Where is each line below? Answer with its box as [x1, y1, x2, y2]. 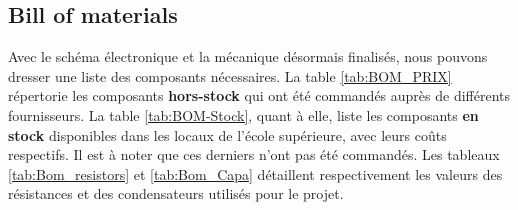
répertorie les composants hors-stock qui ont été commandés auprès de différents [8, 85, 511, 106]
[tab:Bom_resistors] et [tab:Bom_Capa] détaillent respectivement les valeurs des [8, 163, 503, 184]
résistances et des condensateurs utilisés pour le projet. [8, 183, 344, 204]
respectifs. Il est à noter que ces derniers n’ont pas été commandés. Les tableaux [8, 144, 500, 165]
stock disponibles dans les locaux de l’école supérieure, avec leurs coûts [8, 124, 447, 145]
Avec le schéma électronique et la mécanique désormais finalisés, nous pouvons [8, 46, 488, 67]
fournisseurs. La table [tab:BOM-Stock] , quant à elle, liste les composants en [8, 104, 479, 125]
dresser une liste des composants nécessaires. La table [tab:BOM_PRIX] [8, 65, 452, 86]
